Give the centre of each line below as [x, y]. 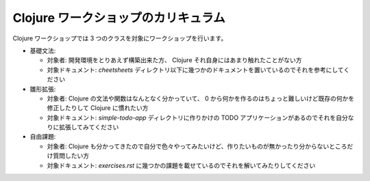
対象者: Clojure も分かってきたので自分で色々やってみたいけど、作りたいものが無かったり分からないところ [197, 146]
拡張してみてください [89, 127]
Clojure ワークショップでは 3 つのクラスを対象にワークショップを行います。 [120, 38]
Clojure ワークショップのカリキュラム [119, 18]
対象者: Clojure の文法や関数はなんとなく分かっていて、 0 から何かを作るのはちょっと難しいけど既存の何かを [201, 98]
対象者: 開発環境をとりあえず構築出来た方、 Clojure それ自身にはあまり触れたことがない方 [174, 60]
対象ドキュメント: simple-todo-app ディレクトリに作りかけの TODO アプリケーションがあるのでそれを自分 [198, 117]
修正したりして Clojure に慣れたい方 [98, 108]
